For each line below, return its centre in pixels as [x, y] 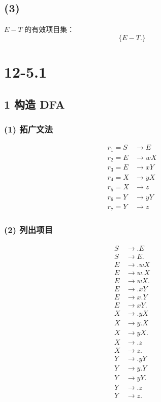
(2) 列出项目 [28, 230]
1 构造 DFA [35, 104]
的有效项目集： [50, 29]
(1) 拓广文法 [28, 129]
